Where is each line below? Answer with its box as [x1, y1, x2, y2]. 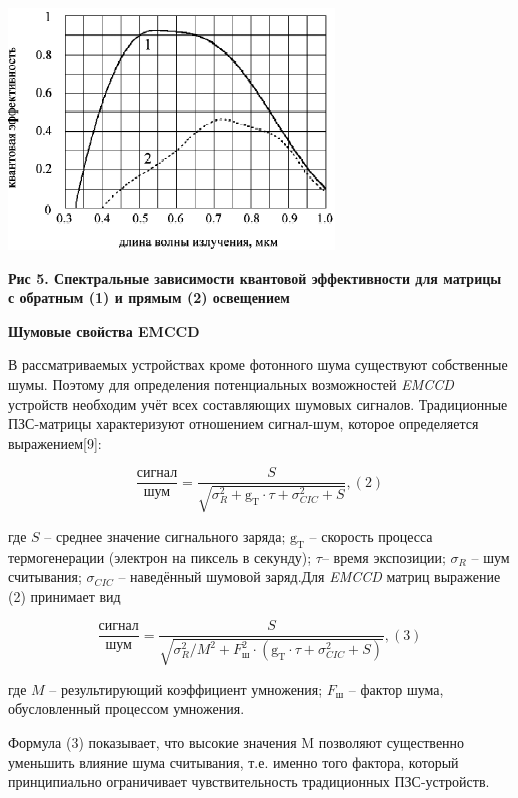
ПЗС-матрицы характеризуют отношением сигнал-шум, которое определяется [8, 413, 479, 434]
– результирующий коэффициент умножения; [49, 678, 323, 699]
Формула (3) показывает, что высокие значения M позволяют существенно [8, 732, 465, 753]
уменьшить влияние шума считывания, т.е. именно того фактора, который [8, 751, 459, 772]
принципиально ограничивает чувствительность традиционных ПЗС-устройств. [8, 771, 490, 792]
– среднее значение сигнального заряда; [44, 525, 286, 546]
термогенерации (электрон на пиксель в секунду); [8, 546, 312, 567]
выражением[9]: [8, 432, 102, 453]
